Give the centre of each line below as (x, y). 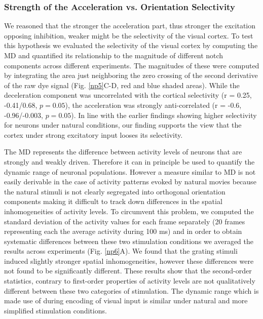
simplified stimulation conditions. (55, 310)
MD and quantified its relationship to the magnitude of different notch (114, 55)
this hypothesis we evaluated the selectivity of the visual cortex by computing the (131, 45)
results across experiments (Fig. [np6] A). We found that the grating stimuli (121, 251)
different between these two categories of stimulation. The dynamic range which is (131, 290)
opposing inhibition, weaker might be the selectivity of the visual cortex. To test (129, 35)
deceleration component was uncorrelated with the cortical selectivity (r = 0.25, (128, 95)
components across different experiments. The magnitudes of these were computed (132, 65)
